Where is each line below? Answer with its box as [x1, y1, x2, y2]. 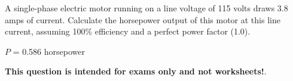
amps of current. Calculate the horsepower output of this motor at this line [5, 13, 280, 26]
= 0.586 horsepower [13, 45, 85, 57]
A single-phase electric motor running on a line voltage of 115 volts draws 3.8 [5, 2, 288, 14]
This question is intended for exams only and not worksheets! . [5, 65, 267, 77]
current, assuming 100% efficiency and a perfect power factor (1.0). [5, 25, 251, 38]
